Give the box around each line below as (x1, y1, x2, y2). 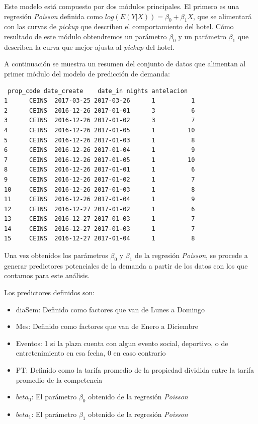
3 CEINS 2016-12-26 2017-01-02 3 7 (4, 117, 195, 124)
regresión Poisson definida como (4, 11, 103, 21)
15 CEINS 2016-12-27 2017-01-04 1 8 (4, 235, 195, 242)
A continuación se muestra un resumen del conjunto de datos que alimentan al (4, 58, 246, 69)
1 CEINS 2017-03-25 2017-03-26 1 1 (4, 97, 195, 105)
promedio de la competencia (16, 374, 103, 385)
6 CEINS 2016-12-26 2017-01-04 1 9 (4, 146, 195, 154)
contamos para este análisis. (4, 270, 90, 281)
